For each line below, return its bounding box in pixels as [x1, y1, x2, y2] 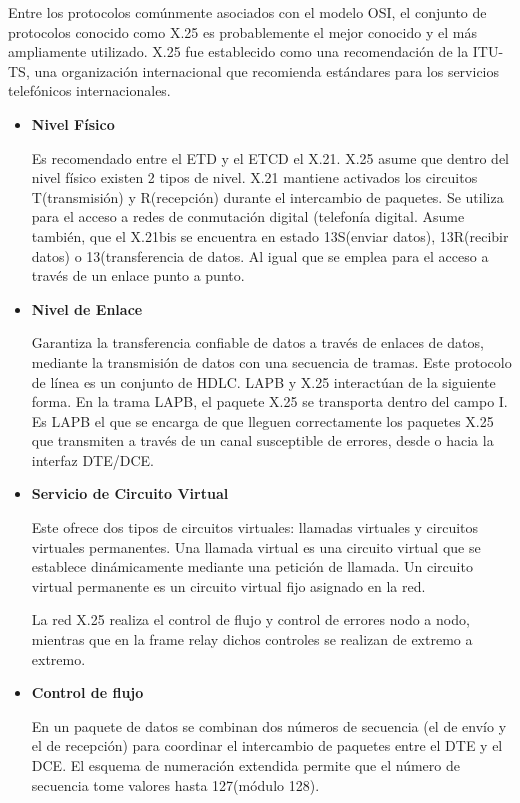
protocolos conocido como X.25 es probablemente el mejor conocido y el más [8, 21, 477, 42]
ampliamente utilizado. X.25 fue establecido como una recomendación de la [8, 41, 469, 62]
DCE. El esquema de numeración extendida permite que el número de [31, 755, 460, 775]
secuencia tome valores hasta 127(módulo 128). [31, 774, 320, 795]
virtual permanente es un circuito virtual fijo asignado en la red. [31, 575, 426, 596]
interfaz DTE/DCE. [31, 449, 154, 470]
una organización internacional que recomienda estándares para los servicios [34, 60, 500, 81]
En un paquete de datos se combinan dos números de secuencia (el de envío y [31, 715, 507, 736]
